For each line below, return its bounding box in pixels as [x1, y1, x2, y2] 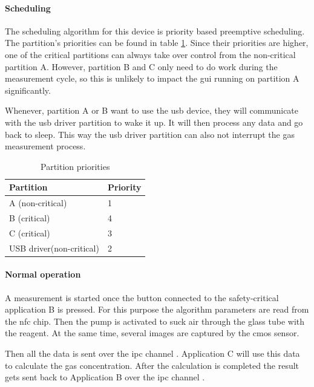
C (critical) [9, 226, 50, 239]
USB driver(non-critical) [9, 241, 99, 254]
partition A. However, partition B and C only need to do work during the [5, 60, 278, 73]
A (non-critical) [9, 197, 67, 209]
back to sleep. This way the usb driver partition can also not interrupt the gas [5, 128, 295, 140]
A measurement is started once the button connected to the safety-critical [5, 291, 279, 304]
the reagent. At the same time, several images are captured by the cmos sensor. [5, 327, 299, 339]
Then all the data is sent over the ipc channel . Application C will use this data [5, 346, 300, 359]
